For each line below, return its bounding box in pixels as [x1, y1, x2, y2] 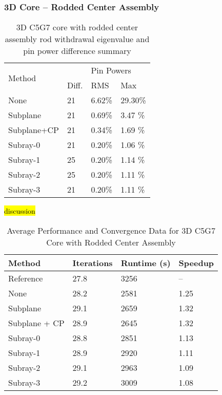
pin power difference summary [23, 45, 131, 57]
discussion [4, 205, 35, 216]
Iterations [72, 256, 113, 269]
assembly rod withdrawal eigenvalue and [5, 33, 150, 45]
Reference [8, 272, 43, 284]
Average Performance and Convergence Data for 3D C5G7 [7, 224, 215, 236]
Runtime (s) [120, 256, 171, 269]
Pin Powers [91, 64, 131, 77]
